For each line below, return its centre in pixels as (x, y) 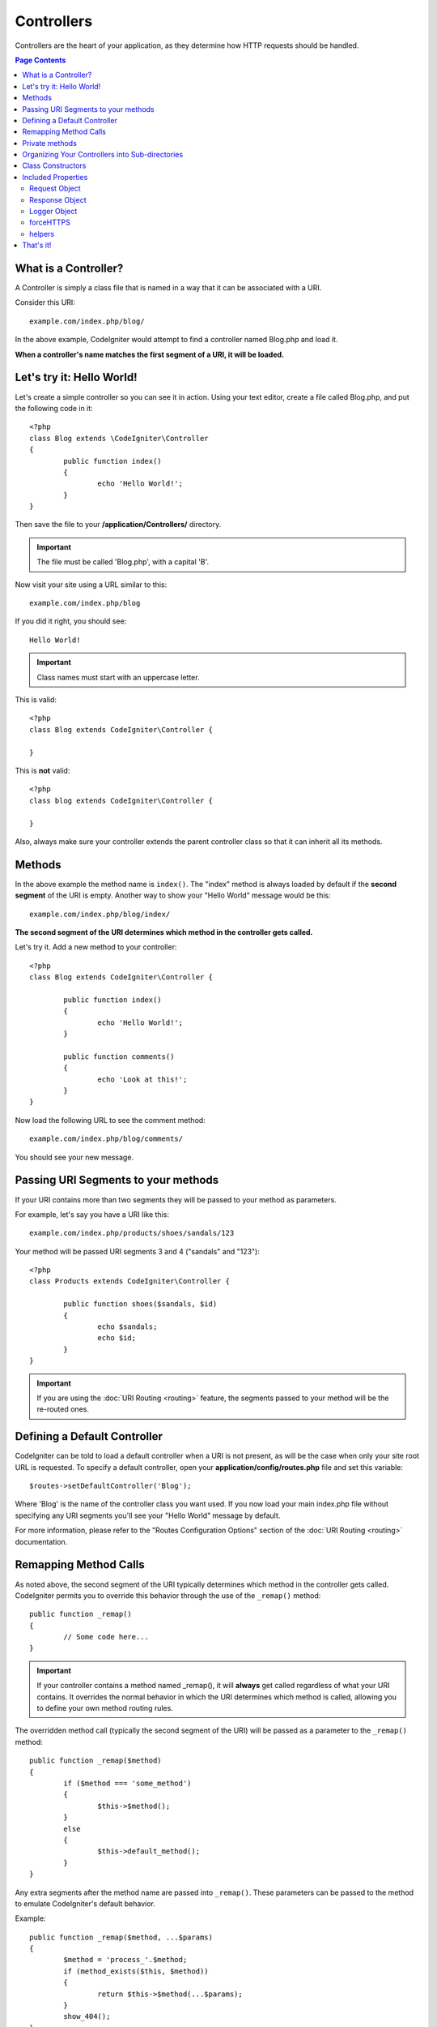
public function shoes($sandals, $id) (140, 1304)
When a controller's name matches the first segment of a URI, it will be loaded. (150, 354)
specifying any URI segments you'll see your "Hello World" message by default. (148, 1515)
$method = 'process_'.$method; (125, 1960)
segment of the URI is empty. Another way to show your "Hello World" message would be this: (173, 895)
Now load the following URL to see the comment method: (110, 1120)
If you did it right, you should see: (71, 621)
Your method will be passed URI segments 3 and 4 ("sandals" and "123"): (138, 1251)
